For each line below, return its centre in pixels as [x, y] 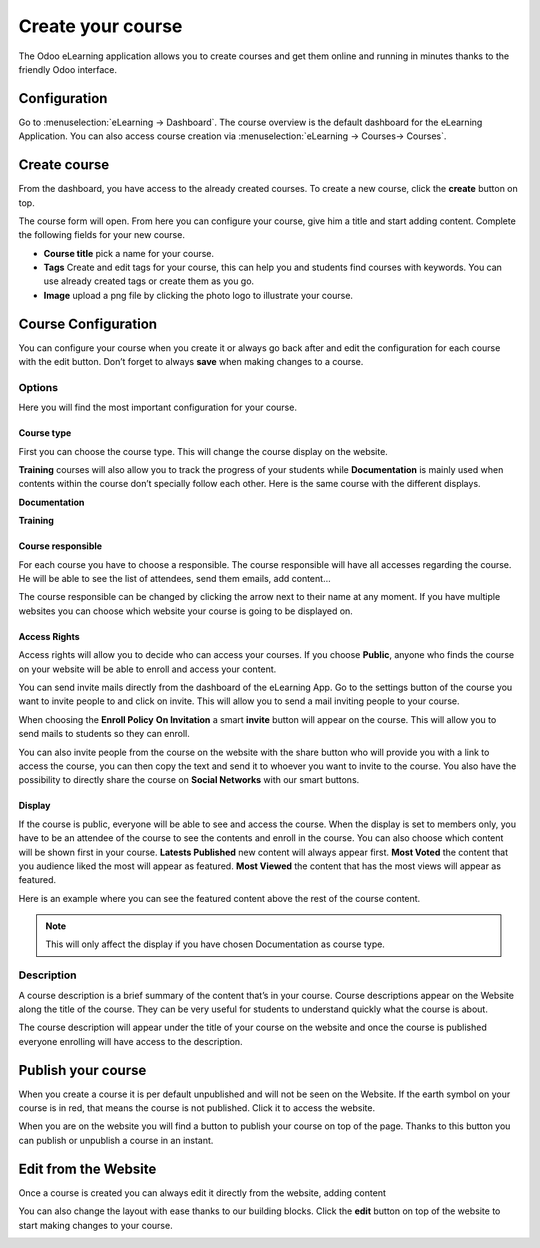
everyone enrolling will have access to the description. [131, 1041]
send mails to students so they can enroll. [104, 734]
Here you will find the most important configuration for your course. [157, 407]
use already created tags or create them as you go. [149, 281]
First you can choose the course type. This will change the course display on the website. [203, 451]
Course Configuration [88, 323]
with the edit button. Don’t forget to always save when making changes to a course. [191, 362]
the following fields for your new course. [101, 235]
